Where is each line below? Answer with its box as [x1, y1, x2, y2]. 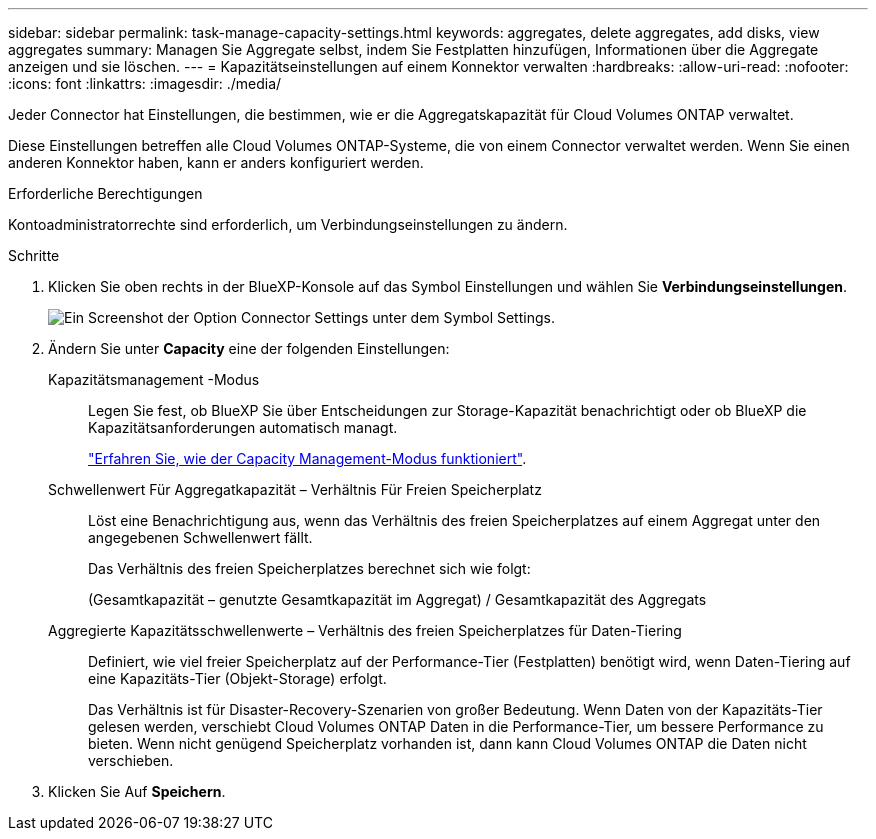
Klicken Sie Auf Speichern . [48, 783, 226, 800]
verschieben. [88, 752, 174, 769]
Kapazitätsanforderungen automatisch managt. [88, 419, 398, 436]
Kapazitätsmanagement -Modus [48, 371, 260, 388]
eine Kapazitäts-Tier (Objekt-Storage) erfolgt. [88, 670, 387, 687]
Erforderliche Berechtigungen [8, 185, 203, 202]
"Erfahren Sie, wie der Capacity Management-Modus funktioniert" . [88, 450, 527, 467]
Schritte [8, 247, 60, 264]
